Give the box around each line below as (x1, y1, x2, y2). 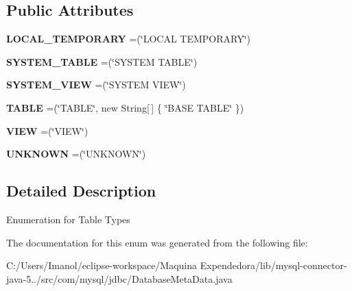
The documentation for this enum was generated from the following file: (6, 235, 308, 249)
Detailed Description (6, 180, 156, 201)
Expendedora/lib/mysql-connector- (200, 258, 347, 273)
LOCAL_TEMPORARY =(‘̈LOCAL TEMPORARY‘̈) (6, 31, 251, 46)
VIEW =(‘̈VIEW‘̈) (6, 123, 89, 138)
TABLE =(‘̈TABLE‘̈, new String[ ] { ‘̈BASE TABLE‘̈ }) (6, 100, 244, 114)
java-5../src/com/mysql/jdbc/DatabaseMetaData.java (6, 271, 233, 286)
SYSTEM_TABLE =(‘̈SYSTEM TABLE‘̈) (6, 54, 198, 68)
